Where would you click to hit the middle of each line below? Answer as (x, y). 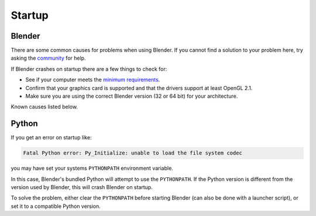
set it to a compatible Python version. (56, 206)
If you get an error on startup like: (51, 138)
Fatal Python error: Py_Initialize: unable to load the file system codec (133, 153)
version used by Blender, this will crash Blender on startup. (82, 187)
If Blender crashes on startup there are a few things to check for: (89, 69)
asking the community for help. (48, 58)
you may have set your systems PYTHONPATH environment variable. (92, 168)
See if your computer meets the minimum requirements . (93, 80)
